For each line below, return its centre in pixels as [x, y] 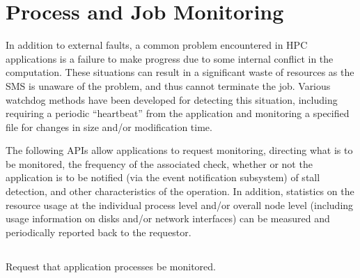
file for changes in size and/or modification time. [109, 126]
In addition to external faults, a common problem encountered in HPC [157, 45]
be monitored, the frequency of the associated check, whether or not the [159, 163]
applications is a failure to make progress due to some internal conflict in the [170, 58]
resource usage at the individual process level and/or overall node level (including [180, 204]
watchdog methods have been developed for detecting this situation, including [172, 99]
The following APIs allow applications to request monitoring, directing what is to [179, 150]
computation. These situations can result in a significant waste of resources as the [180, 72]
